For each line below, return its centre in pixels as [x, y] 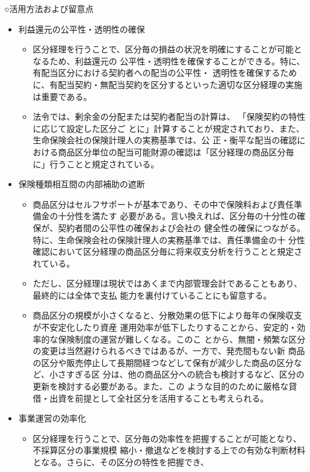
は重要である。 [62, 96]
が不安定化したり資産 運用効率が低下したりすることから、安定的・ [165, 327]
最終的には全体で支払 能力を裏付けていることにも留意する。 [152, 295]
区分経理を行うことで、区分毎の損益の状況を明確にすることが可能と [167, 49]
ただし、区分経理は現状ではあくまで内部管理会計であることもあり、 [167, 283]
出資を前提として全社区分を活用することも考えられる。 [159, 398]
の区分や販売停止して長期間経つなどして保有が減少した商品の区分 [163, 362]
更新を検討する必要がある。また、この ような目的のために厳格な [161, 386]
